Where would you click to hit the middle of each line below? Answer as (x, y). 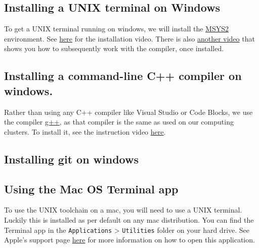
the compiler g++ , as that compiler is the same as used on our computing (119, 122)
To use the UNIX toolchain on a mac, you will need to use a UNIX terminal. (123, 210)
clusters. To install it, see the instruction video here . (85, 131)
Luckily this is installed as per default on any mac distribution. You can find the (129, 219)
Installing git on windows (71, 159)
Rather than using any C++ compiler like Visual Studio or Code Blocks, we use (128, 112)
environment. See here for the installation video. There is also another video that (129, 38)
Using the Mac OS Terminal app (91, 189)
